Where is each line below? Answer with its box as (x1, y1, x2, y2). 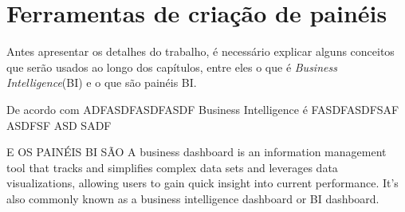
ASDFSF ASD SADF (6, 116, 112, 133)
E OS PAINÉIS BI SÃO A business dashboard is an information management (6, 143, 387, 160)
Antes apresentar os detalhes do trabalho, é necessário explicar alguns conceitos (6, 43, 395, 60)
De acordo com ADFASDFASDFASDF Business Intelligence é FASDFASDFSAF (6, 100, 399, 117)
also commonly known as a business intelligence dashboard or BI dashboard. (6, 190, 379, 206)
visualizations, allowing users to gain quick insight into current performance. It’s (6, 175, 399, 191)
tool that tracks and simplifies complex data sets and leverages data (6, 159, 338, 175)
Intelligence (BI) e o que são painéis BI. (6, 74, 197, 91)
